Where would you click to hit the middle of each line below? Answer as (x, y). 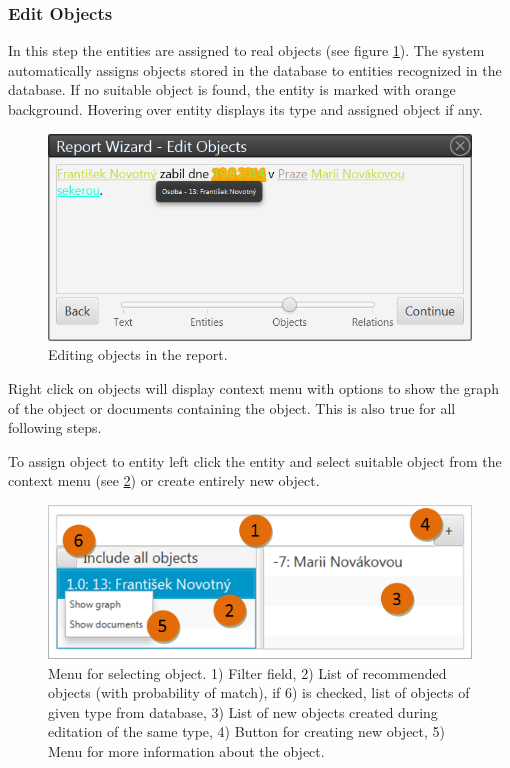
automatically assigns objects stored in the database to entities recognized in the (255, 69)
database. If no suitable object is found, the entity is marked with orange (232, 89)
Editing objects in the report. (138, 354)
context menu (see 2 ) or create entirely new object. (164, 480)
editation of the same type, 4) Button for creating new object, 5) (247, 731)
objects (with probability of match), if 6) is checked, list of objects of (259, 692)
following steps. (55, 427)
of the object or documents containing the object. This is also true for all (232, 407)
